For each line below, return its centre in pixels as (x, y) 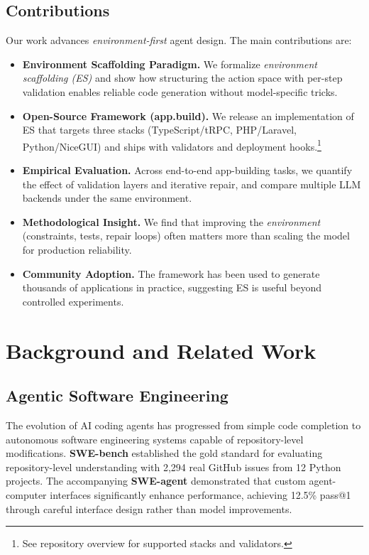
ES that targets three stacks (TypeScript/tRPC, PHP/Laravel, (159, 130)
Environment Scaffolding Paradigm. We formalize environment (170, 64)
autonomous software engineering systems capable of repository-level (155, 439)
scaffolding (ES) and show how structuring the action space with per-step (182, 78)
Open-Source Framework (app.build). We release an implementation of (188, 115)
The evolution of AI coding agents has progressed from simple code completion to (183, 425)
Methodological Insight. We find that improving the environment (171, 221)
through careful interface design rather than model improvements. (149, 508)
